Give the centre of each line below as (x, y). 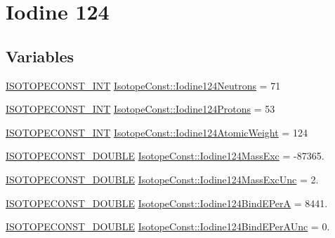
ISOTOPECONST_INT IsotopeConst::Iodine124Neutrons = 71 (143, 85)
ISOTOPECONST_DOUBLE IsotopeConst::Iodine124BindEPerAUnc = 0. (168, 226)
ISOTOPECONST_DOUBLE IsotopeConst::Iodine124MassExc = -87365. (165, 156)
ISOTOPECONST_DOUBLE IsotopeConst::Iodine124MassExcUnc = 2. (162, 179)
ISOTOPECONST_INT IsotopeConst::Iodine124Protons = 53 (140, 109)
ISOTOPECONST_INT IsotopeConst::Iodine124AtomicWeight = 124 (157, 132)
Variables (40, 56)
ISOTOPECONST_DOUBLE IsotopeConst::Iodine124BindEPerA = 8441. (167, 203)
